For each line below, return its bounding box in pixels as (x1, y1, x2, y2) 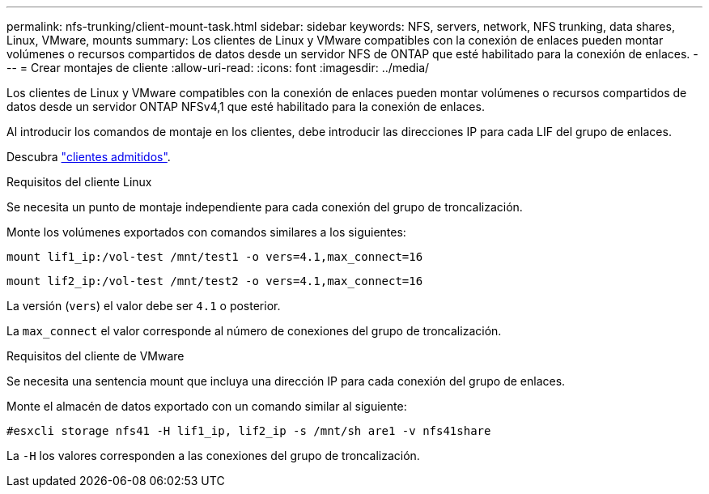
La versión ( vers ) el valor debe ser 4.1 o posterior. (6, 299, 281, 313)
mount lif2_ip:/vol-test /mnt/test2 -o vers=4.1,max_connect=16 (6, 275, 423, 287)
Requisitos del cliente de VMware (6, 349, 185, 363)
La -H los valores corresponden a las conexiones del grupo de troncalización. (6, 449, 420, 462)
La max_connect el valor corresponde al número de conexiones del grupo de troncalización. (6, 324, 502, 338)
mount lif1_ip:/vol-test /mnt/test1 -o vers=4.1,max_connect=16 (6, 250, 423, 263)
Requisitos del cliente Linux (6, 175, 152, 189)
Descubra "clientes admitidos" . (6, 150, 171, 164)
